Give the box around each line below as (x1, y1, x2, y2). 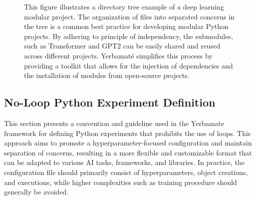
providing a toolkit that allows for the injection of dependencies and (24, 60, 233, 70)
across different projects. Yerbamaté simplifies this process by (24, 50, 213, 60)
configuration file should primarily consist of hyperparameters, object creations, (4, 166, 248, 177)
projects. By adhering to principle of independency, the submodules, (24, 30, 233, 41)
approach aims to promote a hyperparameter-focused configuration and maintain (4, 137, 252, 148)
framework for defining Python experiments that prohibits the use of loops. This (4, 127, 251, 138)
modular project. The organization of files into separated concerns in (24, 11, 235, 21)
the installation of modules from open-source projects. (24, 70, 190, 80)
